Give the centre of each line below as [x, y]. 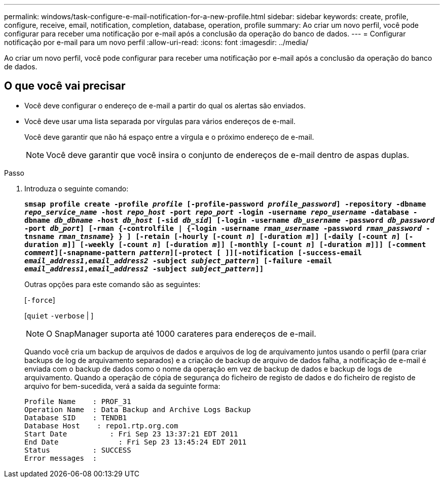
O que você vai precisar [65, 86]
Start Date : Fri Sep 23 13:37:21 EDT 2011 [131, 434]
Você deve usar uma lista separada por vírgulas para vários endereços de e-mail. [160, 121]
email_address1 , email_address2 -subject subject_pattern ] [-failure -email [178, 260]
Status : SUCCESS [78, 450]
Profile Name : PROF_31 [78, 401]
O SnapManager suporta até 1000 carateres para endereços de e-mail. [181, 333]
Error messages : [61, 458]
